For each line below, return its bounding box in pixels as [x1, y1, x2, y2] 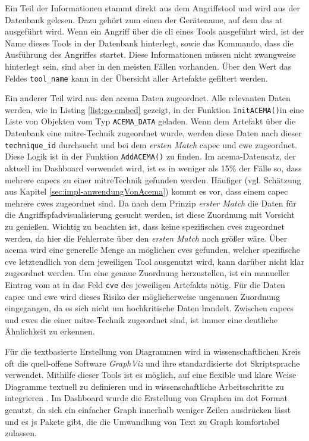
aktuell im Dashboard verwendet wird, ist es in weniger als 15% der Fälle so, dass [5, 162, 302, 174]
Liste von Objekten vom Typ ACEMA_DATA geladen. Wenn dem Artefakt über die [5, 115, 296, 127]
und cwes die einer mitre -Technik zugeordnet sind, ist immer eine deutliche [5, 313, 278, 326]
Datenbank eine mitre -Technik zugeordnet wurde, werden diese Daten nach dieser [5, 127, 302, 139]
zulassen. [5, 427, 37, 439]
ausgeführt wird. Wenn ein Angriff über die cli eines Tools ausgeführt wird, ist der [5, 25, 304, 37]
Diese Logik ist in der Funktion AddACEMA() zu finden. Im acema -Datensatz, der [5, 150, 296, 162]
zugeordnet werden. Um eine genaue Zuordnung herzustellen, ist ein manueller [5, 267, 290, 279]
